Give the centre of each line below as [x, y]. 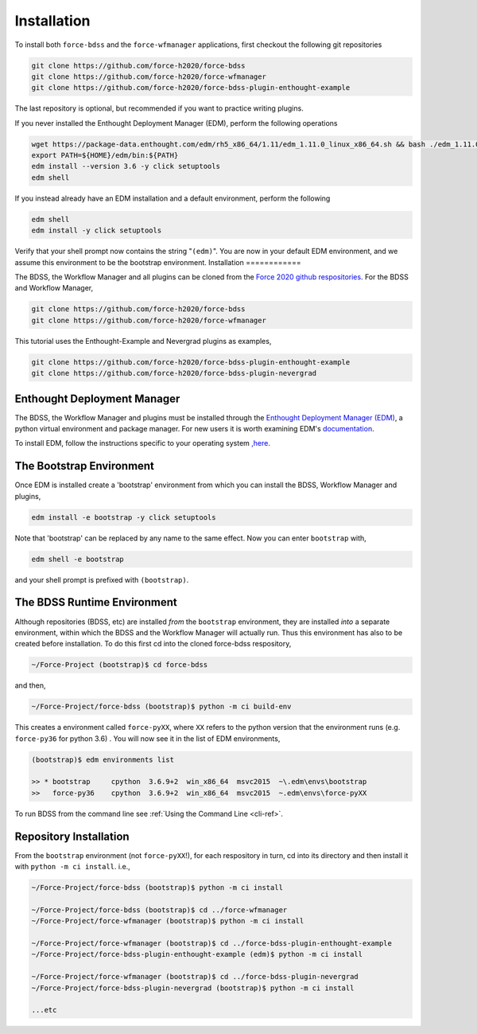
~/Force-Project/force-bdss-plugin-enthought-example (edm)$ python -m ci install [197, 954]
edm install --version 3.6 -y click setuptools [126, 166]
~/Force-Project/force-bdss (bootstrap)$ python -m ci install [157, 888]
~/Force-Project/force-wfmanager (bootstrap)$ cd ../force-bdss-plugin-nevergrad [195, 977]
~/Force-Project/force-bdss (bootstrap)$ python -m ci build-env [161, 707]
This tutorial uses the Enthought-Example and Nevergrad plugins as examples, [143, 341]
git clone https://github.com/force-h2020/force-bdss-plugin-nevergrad [174, 373]
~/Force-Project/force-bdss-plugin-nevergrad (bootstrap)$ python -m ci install [193, 988]
